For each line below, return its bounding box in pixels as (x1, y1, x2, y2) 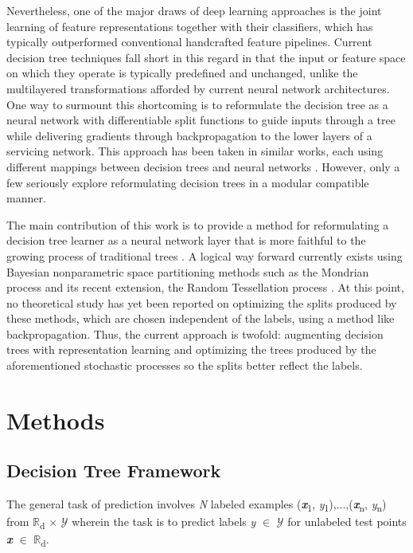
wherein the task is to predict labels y (72, 513, 256, 530)
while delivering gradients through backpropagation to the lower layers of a (6, 127, 372, 143)
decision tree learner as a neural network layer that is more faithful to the (6, 232, 366, 249)
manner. (6, 190, 46, 206)
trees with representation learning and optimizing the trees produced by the (6, 341, 376, 358)
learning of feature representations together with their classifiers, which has (6, 18, 373, 34)
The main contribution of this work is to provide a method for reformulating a (6, 216, 389, 233)
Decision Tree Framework (6, 458, 221, 483)
